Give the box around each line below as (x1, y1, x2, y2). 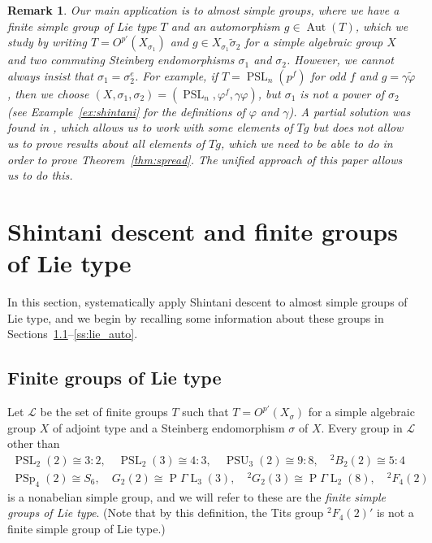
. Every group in (321, 419, 403, 436)
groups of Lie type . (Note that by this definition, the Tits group (7, 504, 324, 521)
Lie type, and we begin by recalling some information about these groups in (7, 309, 384, 326)
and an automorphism (171, 17, 280, 34)
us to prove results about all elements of (7, 134, 205, 151)
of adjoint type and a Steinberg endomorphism (52, 419, 285, 436)
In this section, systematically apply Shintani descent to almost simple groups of (7, 293, 408, 311)
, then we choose (7, 85, 89, 102)
